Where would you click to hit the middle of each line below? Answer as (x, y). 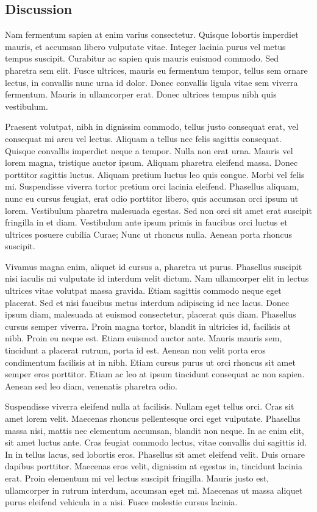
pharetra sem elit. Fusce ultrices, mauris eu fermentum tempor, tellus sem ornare (156, 70)
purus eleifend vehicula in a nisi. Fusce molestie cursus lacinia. (121, 502)
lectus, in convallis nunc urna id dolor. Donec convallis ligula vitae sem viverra (151, 82)
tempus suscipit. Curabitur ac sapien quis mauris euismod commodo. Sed (142, 58)
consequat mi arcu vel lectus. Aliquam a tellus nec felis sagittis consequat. (143, 138)
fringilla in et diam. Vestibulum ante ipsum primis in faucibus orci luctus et (146, 222)
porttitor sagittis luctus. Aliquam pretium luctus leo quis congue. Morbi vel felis (155, 174)
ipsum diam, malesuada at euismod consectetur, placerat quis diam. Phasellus (151, 314)
